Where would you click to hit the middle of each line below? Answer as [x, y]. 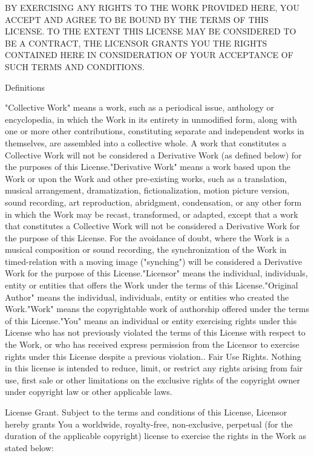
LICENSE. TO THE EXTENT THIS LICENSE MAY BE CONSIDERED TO [151, 31]
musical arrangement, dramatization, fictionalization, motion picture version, [147, 190]
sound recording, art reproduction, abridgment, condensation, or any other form [153, 202]
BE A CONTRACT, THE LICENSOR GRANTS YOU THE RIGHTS [136, 43]
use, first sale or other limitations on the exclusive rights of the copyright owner [152, 379]
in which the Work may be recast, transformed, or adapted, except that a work [152, 214]
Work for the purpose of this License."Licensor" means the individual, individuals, [156, 273]
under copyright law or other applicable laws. [89, 392]
